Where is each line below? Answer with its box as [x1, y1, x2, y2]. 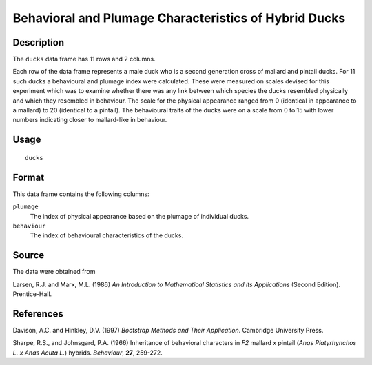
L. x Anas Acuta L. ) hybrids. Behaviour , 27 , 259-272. [12, 348, 163, 357]
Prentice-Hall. [12, 290, 52, 298]
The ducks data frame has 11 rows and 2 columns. [12, 55, 156, 63]
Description [12, 37, 65, 48]
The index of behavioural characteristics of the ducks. [30, 231, 184, 239]
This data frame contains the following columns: [12, 190, 149, 198]
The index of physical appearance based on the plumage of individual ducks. [30, 212, 249, 220]
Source [12, 249, 45, 262]
